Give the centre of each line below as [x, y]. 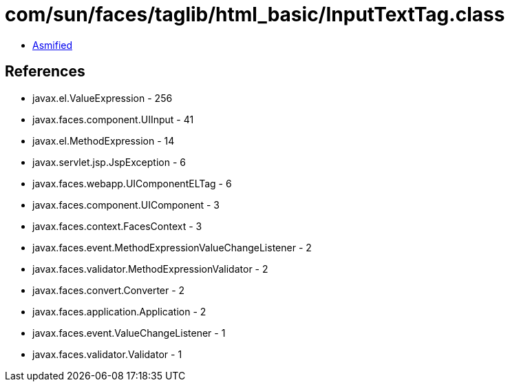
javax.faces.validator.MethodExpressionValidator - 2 [150, 269]
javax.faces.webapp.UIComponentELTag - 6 [132, 183]
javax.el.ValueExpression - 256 [103, 98]
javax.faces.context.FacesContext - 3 [117, 226]
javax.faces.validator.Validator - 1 [107, 354]
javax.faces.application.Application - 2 [119, 311]
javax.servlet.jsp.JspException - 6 [109, 162]
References [45, 72]
